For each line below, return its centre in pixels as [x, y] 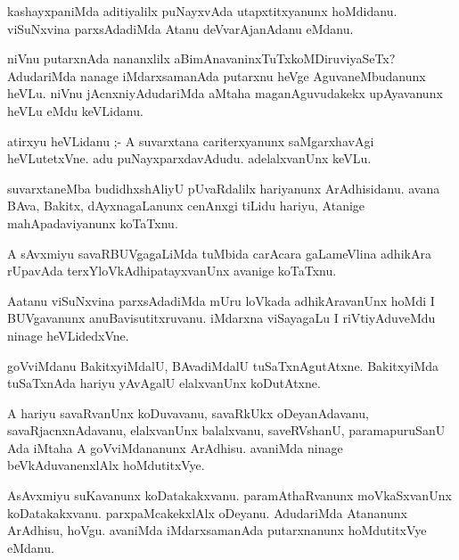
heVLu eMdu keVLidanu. [75, 110]
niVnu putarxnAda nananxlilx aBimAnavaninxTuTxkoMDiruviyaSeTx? [201, 58]
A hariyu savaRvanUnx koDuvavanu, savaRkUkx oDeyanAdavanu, [188, 412]
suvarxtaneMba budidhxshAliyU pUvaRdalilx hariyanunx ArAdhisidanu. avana [224, 188]
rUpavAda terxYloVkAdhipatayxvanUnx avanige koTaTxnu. [172, 271]
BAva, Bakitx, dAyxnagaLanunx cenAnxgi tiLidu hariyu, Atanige [186, 206]
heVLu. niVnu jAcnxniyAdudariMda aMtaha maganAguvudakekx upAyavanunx [225, 93]
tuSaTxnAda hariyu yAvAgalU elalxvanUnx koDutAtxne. [164, 383]
